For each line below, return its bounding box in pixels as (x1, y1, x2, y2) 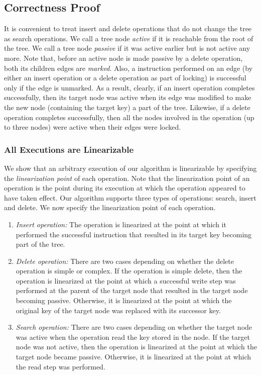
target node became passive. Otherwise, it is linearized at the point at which (16, 351, 251, 362)
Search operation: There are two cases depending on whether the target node (16, 322, 252, 332)
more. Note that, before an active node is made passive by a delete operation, (4, 52, 243, 63)
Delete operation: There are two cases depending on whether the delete (16, 255, 234, 266)
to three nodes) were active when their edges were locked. (4, 122, 181, 132)
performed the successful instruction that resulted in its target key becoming (16, 229, 252, 239)
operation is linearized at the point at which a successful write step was (16, 275, 236, 286)
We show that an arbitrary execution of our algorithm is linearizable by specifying (4, 162, 257, 173)
